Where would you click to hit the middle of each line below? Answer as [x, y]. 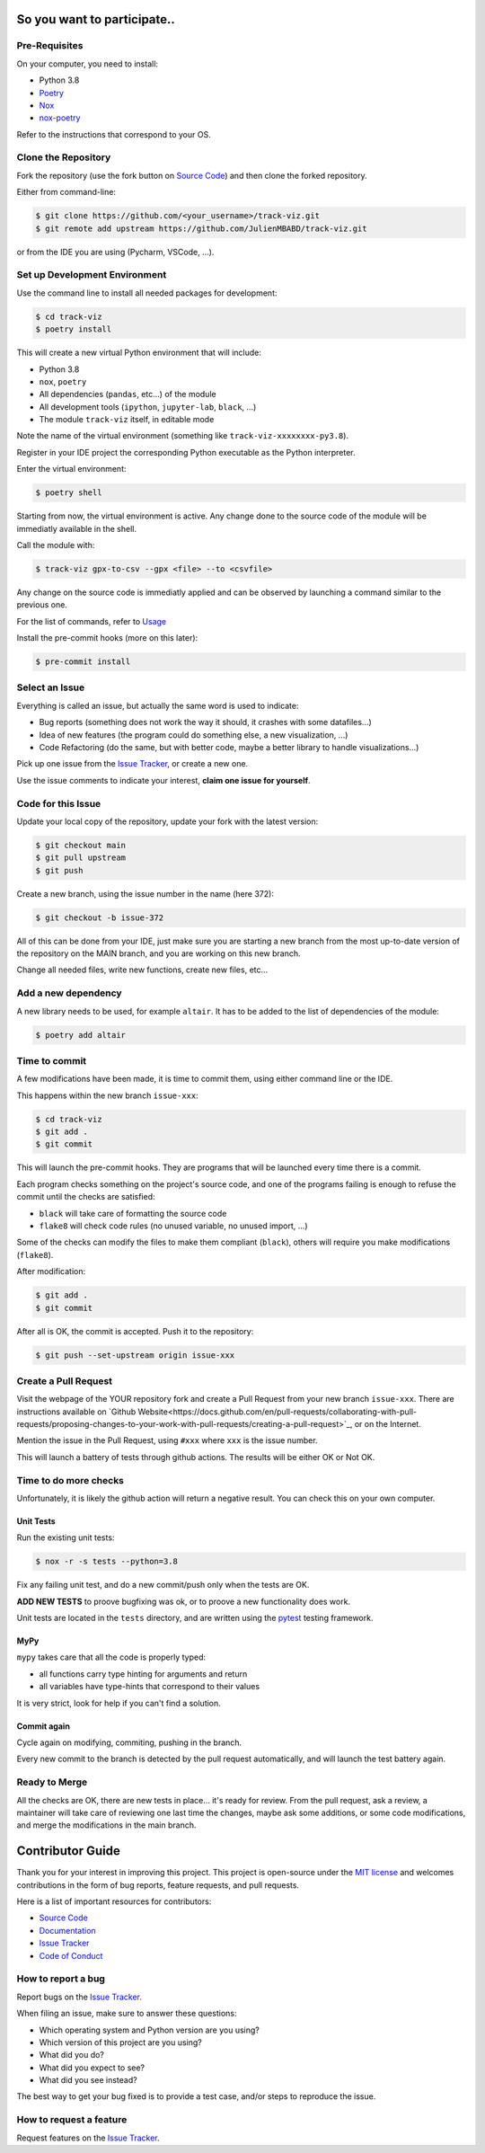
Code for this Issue [59, 803]
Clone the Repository [64, 157]
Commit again [44, 1726]
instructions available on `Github [76, 1412]
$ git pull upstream [80, 858]
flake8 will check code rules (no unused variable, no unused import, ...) [174, 1226]
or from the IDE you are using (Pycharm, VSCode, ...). [115, 252]
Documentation [67, 1930]
